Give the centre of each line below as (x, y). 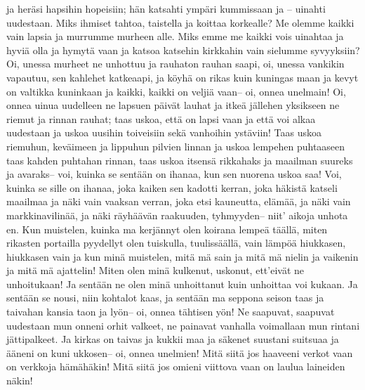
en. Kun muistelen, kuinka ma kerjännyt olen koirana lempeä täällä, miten (167, 229)
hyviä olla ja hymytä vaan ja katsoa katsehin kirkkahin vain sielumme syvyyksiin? (183, 50)
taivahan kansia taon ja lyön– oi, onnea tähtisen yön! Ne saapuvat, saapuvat (171, 312)
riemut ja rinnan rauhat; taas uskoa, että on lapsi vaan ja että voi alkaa (161, 118)
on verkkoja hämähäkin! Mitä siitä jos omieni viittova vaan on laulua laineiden (176, 366)
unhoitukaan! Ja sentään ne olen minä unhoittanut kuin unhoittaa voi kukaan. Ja (182, 284)
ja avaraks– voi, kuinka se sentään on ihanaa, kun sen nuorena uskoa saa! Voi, (174, 174)
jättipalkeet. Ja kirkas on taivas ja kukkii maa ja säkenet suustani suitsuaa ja (173, 339)
